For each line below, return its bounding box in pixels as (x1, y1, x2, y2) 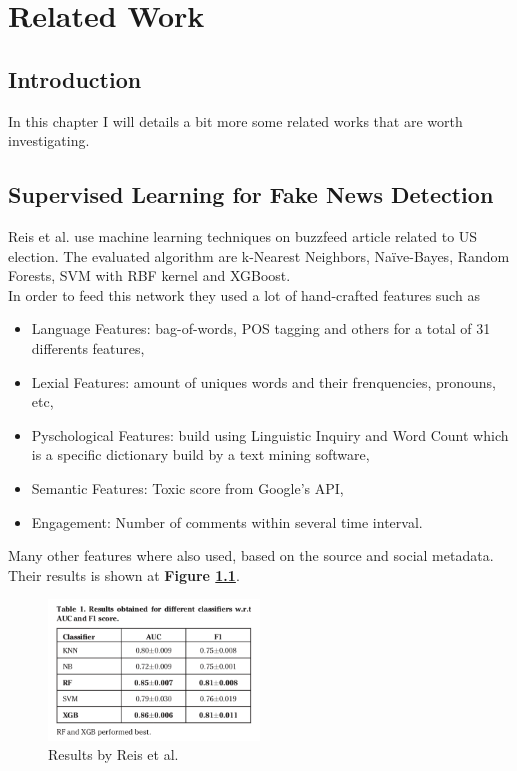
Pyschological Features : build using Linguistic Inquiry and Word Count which (31, 424, 509, 445)
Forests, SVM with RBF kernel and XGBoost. (8, 265, 291, 286)
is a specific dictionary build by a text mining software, (31, 444, 370, 465)
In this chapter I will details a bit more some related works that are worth (8, 110, 463, 131)
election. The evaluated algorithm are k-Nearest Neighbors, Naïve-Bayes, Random (8, 245, 510, 266)
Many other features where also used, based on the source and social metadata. (8, 545, 494, 566)
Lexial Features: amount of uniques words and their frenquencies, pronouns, (31, 371, 496, 392)
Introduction (8, 63, 142, 94)
